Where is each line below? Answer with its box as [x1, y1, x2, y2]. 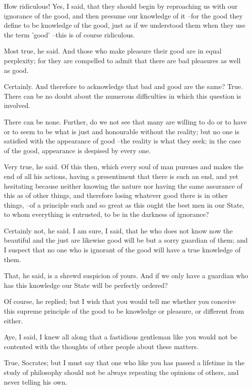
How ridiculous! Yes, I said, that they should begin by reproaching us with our [4, 1, 238, 11]
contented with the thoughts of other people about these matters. [4, 341, 199, 351]
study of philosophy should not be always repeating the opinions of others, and [4, 367, 239, 377]
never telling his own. [4, 376, 67, 387]
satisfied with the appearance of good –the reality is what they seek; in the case [4, 136, 241, 146]
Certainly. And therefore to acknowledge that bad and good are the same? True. [4, 81, 243, 91]
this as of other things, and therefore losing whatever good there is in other [4, 190, 228, 200]
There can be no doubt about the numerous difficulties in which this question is [4, 90, 241, 101]
